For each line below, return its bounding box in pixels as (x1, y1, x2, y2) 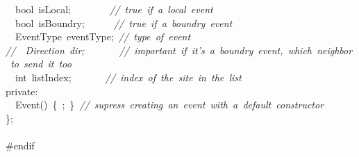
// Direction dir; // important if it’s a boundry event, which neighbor (6, 42, 353, 57)
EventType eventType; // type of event (15, 29, 191, 44)
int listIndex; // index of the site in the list (15, 69, 242, 84)
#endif (6, 138, 35, 152)
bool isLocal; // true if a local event (15, 2, 213, 16)
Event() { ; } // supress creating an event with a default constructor (15, 97, 324, 112)
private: (6, 83, 38, 98)
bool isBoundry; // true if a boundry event (15, 15, 233, 30)
